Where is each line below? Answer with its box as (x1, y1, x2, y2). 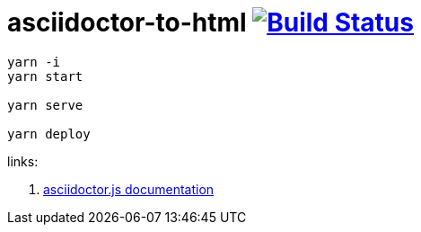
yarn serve (7, 97, 83, 112)
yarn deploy (7, 126, 91, 141)
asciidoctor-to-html (7, 7, 247, 38)
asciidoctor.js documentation (43, 181, 215, 197)
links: (7, 153, 39, 169)
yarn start (7, 68, 83, 84)
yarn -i (7, 54, 61, 69)
